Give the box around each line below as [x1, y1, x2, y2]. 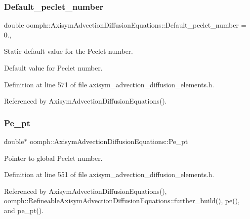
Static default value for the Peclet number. [4, 46, 133, 56]
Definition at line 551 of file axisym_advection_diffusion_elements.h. [4, 169, 214, 180]
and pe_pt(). [4, 205, 44, 215]
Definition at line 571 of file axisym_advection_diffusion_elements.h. [4, 79, 214, 89]
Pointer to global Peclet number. [4, 152, 103, 163]
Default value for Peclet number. [4, 63, 103, 73]
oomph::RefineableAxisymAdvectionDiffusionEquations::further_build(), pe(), [4, 195, 240, 206]
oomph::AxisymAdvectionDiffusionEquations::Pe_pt [30, 136, 188, 146]
